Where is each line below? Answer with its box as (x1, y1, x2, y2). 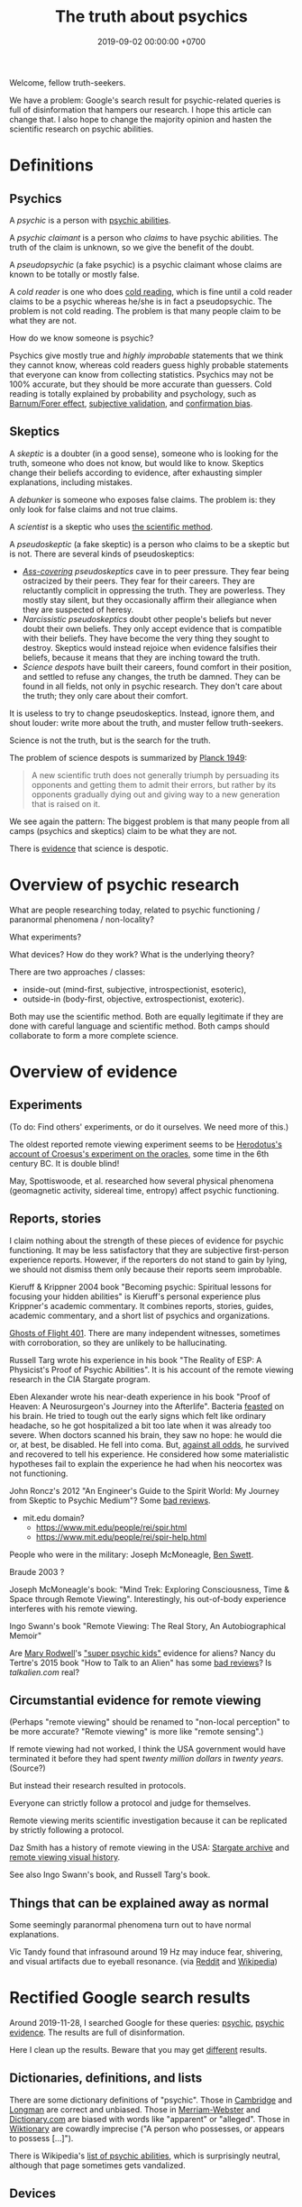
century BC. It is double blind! (9, 1158, 120, 1168)
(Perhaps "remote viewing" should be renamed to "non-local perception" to (9, 1717, 290, 1727)
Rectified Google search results (9, 1988, 251, 2008)
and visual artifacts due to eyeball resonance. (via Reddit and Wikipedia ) (9, 1956, 278, 1967)
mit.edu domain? (22, 1512, 85, 1523)
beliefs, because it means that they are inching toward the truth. (22, 652, 261, 663)
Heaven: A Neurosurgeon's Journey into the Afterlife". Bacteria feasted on (9, 1400, 285, 1412)
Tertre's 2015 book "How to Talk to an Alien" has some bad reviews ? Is (9, 1657, 272, 1668)
